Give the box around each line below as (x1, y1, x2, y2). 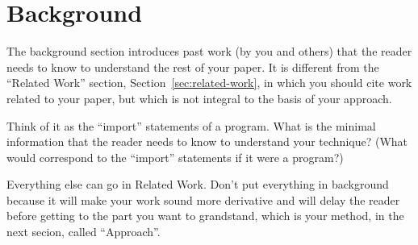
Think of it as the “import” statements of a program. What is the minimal (6, 117, 376, 134)
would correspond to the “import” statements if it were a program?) (6, 148, 344, 165)
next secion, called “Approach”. (6, 223, 161, 240)
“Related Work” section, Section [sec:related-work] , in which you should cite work (6, 74, 412, 91)
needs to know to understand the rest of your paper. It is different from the (6, 58, 379, 75)
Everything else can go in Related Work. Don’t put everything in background (6, 176, 389, 193)
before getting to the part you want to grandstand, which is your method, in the (6, 207, 404, 224)
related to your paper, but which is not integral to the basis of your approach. (6, 89, 392, 106)
